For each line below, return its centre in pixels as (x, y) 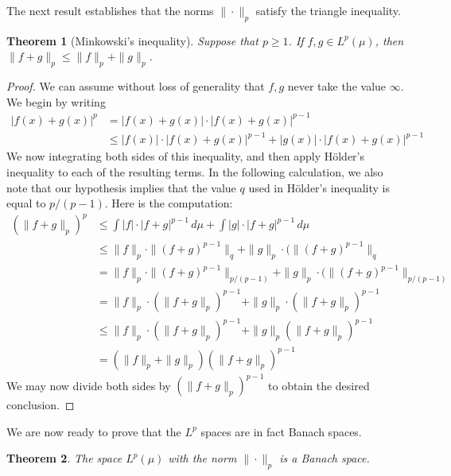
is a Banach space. (325, 458)
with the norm (202, 458)
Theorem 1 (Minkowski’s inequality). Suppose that (132, 40)
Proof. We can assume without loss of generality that (136, 86)
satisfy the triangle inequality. (328, 10)
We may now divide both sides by (89, 385)
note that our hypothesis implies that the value (121, 187)
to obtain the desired (319, 385)
